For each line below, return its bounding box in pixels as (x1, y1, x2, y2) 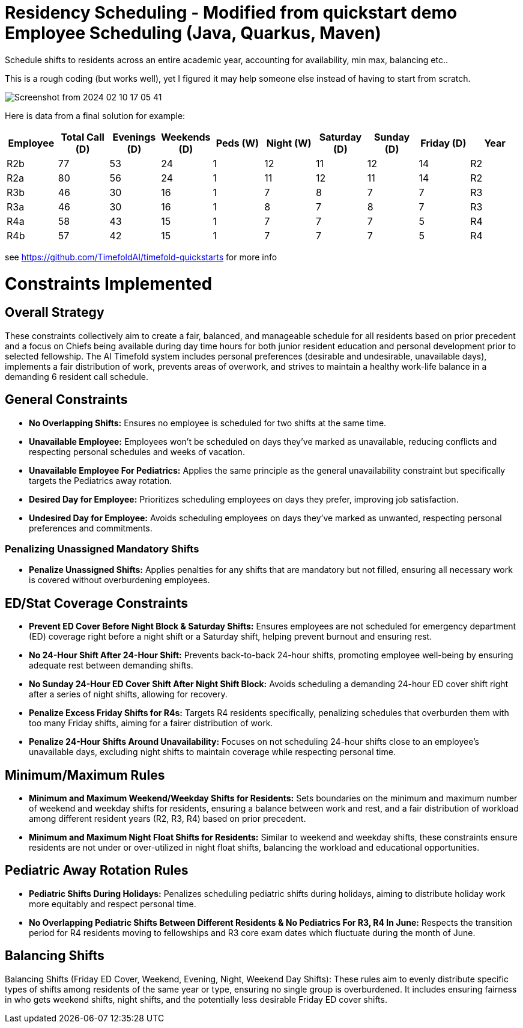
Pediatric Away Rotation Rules (5, 863, 189, 878)
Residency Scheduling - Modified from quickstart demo (5, 2, 458, 23)
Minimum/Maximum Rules (5, 767, 165, 783)
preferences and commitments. (29, 522, 153, 533)
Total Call (61, 130, 104, 143)
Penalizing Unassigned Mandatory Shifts (5, 542, 199, 555)
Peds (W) (216, 136, 259, 149)
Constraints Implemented (5, 273, 213, 294)
